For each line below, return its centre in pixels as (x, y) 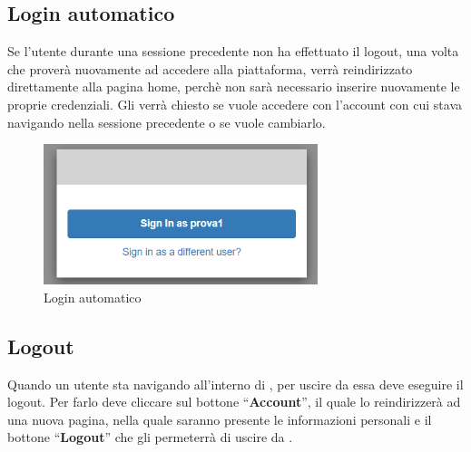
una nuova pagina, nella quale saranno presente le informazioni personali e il (220, 419)
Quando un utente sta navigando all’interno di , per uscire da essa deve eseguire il (235, 384)
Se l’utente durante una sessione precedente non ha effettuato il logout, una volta (233, 51)
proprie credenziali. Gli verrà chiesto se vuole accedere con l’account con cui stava (235, 104)
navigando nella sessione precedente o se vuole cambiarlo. (167, 122)
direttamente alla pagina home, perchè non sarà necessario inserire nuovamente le (234, 87)
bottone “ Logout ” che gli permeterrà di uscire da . (150, 437)
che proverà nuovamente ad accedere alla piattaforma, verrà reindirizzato (210, 68)
